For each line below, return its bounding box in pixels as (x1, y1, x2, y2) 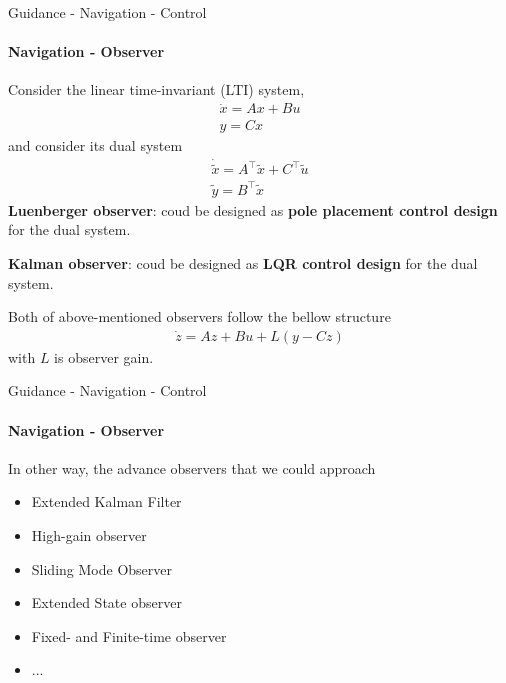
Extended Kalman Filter (31, 491, 182, 512)
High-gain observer (31, 525, 147, 546)
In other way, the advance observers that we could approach (8, 457, 376, 478)
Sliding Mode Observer (31, 558, 172, 579)
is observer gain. (54, 346, 154, 367)
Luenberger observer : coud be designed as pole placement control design (8, 199, 498, 220)
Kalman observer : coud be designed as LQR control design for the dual (8, 253, 478, 274)
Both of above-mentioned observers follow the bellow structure (8, 306, 391, 327)
